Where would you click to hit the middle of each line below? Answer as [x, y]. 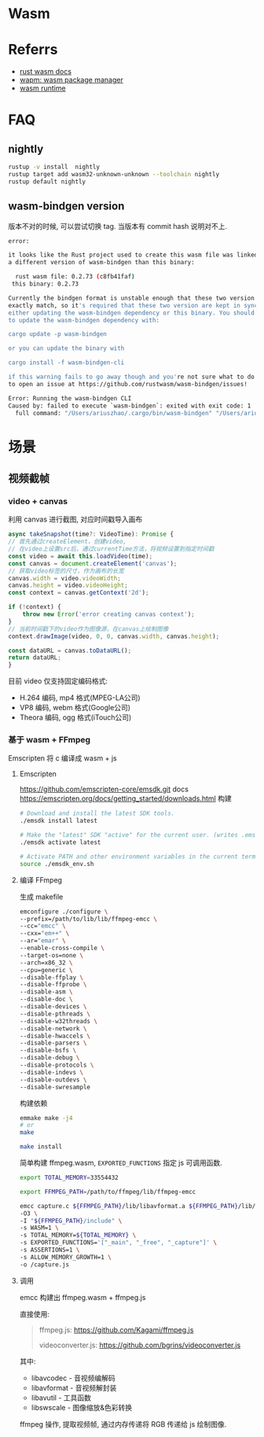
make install [41, 1147]
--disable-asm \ [46, 992]
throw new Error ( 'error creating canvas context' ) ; [108, 614]
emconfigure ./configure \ [64, 912]
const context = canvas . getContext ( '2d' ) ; [79, 593]
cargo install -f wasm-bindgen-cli [66, 363]
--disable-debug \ [49, 1058]
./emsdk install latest [59, 821]
